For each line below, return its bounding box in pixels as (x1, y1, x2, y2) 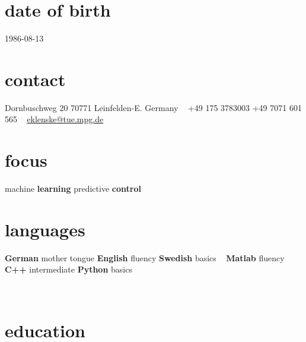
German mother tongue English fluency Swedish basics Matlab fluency (5, 251, 285, 264)
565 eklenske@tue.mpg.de (5, 113, 104, 125)
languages (5, 217, 85, 241)
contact (5, 66, 66, 91)
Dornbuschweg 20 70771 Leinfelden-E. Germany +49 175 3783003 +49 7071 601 (5, 101, 302, 113)
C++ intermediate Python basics (5, 263, 132, 275)
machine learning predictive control (5, 182, 141, 195)
